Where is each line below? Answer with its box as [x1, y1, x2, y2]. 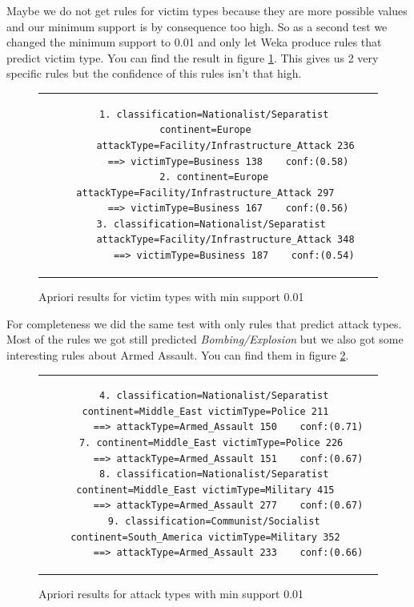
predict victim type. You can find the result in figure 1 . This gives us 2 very [6, 49, 379, 66]
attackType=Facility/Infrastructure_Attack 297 [76, 187, 335, 199]
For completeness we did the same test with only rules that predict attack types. [6, 315, 402, 332]
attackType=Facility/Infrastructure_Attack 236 [96, 139, 355, 151]
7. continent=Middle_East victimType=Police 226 [78, 437, 344, 449]
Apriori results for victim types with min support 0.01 [38, 288, 304, 305]
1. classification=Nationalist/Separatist [98, 108, 329, 120]
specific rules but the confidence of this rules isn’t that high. [6, 65, 302, 82]
